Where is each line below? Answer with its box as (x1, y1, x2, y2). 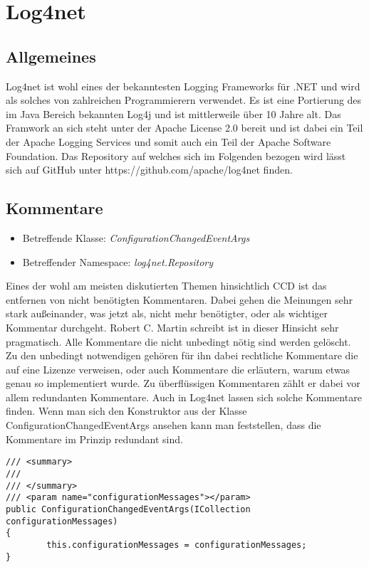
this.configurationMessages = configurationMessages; (46, 539, 307, 550)
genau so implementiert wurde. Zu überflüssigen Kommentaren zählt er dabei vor (6, 376, 360, 391)
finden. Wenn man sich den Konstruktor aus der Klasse (6, 403, 247, 418)
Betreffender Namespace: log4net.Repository (22, 254, 213, 269)
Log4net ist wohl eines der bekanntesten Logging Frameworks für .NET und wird (6, 78, 360, 93)
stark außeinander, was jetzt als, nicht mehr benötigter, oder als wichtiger (6, 306, 328, 321)
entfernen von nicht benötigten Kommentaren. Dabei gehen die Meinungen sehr (6, 292, 353, 307)
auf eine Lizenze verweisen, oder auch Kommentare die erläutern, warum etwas (6, 361, 350, 376)
